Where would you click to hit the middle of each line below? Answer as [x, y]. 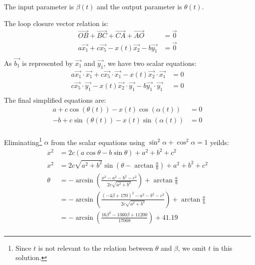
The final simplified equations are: [55, 100]
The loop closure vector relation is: [56, 23]
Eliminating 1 [23, 141]
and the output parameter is [139, 6]
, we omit [192, 248]
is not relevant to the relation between [96, 248]
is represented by [48, 63]
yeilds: [219, 142]
